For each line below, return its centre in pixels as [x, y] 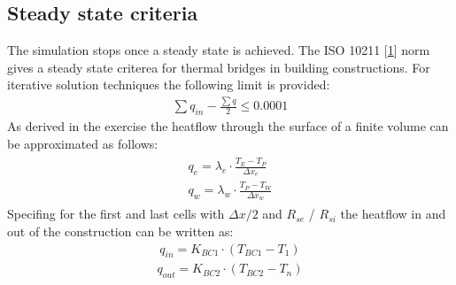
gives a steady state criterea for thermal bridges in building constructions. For [219, 67]
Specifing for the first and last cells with [116, 214]
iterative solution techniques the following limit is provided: [169, 85]
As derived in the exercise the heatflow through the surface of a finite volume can [228, 126]
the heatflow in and [393, 214]
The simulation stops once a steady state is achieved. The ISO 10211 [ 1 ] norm [219, 50]
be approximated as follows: [83, 143]
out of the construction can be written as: [120, 231]
